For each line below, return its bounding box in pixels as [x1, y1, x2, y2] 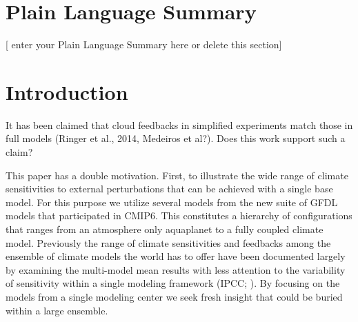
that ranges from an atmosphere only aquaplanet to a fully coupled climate [6, 222, 324, 236]
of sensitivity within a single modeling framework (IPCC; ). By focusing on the [6, 276, 340, 290]
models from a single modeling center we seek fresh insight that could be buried [6, 289, 343, 303]
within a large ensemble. [6, 303, 108, 317]
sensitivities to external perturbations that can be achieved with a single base [6, 181, 333, 196]
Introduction [6, 77, 128, 105]
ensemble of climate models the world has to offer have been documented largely [6, 249, 346, 263]
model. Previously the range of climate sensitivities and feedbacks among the [6, 235, 331, 250]
